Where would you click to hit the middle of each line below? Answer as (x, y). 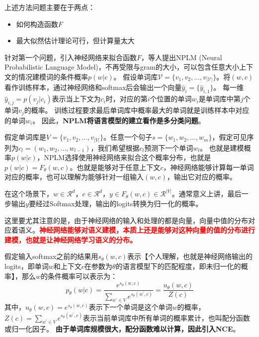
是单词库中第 (219, 99)
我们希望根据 (119, 147)
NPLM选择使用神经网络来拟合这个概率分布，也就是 (128, 157)
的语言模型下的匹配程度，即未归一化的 (178, 266)
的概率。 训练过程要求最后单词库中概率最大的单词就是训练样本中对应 (137, 110)
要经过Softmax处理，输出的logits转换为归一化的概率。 (116, 204)
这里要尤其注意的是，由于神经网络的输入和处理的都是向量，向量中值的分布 (126, 220)
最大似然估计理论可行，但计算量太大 (75, 41)
